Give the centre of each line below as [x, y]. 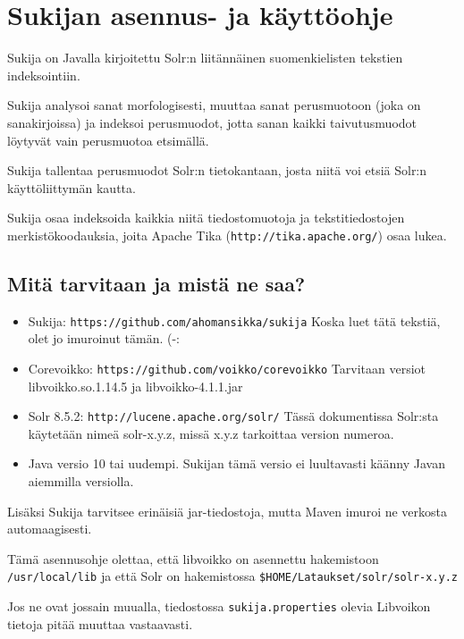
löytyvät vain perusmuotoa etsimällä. [108, 140]
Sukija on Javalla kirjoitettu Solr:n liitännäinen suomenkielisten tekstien [205, 58]
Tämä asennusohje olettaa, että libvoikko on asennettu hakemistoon [193, 558]
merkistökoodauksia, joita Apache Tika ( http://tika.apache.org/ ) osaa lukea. [227, 235]
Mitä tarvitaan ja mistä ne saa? [156, 283]
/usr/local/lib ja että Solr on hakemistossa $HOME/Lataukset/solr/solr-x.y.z [233, 576]
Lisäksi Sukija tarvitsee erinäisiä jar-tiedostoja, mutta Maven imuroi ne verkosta [228, 511]
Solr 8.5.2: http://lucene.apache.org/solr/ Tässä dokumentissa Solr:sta [233, 416]
